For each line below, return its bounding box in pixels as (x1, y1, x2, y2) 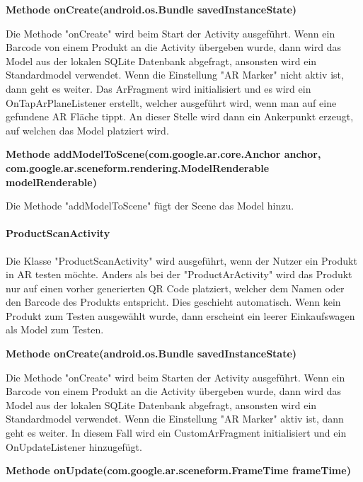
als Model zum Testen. (6, 322, 104, 337)
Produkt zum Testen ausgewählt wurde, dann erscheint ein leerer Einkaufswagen (6, 308, 355, 323)
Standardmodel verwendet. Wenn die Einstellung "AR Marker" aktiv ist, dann (6, 411, 344, 426)
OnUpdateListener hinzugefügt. (6, 439, 142, 454)
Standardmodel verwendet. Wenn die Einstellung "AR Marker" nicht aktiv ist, (6, 67, 344, 82)
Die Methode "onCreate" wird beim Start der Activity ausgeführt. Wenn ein (6, 25, 335, 40)
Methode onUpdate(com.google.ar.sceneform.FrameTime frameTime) (6, 463, 351, 478)
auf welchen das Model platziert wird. (6, 122, 169, 137)
